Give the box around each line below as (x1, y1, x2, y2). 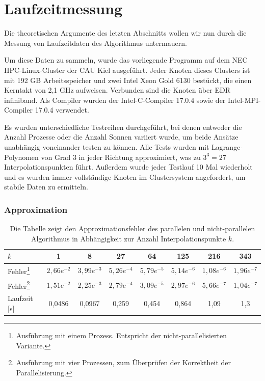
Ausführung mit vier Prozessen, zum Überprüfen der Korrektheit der (16, 357, 231, 368)
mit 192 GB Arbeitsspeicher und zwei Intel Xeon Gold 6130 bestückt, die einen (4, 74, 252, 85)
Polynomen (4, 151, 39, 162)
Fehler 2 (8, 279, 30, 291)
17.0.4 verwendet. (35, 104, 89, 115)
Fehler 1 (8, 264, 30, 276)
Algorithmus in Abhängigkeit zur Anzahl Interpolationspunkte (31, 233, 226, 243)
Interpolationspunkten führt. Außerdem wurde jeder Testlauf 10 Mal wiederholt (4, 161, 253, 172)
